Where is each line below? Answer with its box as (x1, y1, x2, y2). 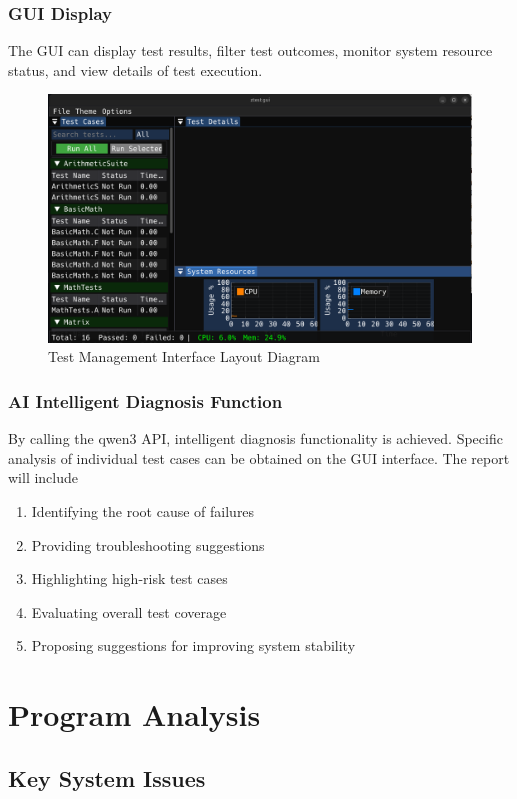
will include (8, 467, 79, 488)
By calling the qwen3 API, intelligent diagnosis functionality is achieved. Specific (8, 428, 503, 449)
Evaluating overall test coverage (31, 601, 227, 622)
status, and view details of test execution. (8, 59, 263, 80)
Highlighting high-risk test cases (31, 568, 228, 589)
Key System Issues (8, 762, 206, 793)
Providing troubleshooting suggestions (31, 534, 265, 555)
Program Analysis (8, 694, 261, 735)
